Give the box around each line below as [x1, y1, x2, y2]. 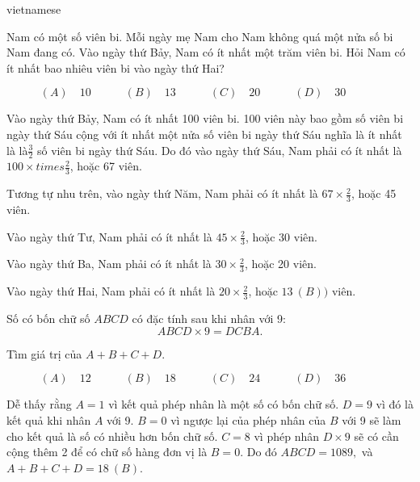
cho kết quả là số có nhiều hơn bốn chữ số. [6, 427, 218, 444]
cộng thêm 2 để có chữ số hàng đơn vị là [6, 443, 208, 460]
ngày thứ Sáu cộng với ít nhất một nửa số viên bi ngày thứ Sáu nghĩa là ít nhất [6, 125, 402, 142]
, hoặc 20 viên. [244, 255, 317, 272]
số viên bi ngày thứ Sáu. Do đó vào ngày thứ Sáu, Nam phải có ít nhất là [37, 141, 402, 158]
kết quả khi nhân [6, 411, 91, 428]
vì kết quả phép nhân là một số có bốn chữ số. [108, 396, 339, 413]
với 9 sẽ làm [342, 411, 401, 428]
